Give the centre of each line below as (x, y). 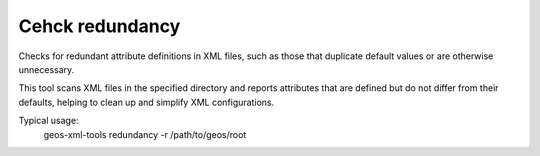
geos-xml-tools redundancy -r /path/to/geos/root (145, 134)
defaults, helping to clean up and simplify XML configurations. (146, 102)
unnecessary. (46, 69)
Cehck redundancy (99, 26)
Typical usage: (48, 121)
